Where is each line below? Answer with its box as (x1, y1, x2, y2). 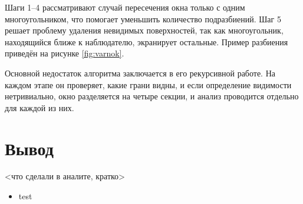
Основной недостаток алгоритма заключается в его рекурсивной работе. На (5, 66, 276, 79)
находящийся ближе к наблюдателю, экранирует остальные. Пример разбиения (5, 35, 288, 48)
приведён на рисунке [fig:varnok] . (5, 47, 124, 59)
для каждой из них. (5, 101, 74, 113)
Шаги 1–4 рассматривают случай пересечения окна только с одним (5, 1, 245, 13)
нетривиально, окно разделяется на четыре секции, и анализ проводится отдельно (5, 90, 299, 102)
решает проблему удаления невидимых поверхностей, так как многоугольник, (5, 24, 284, 36)
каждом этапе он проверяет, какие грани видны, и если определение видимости (5, 78, 292, 91)
